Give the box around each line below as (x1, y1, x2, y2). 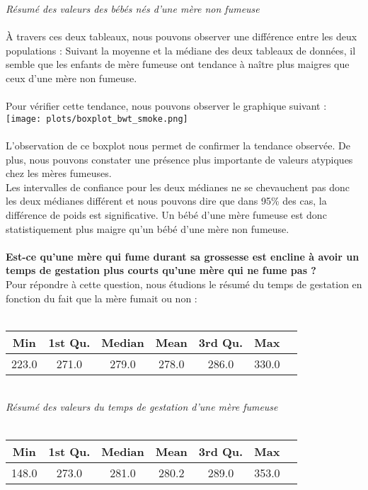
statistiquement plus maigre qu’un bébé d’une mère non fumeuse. (6, 221, 289, 236)
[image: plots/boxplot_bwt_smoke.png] (6, 113, 188, 124)
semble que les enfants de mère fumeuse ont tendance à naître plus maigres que (6, 57, 350, 72)
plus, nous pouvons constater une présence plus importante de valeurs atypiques (6, 152, 353, 166)
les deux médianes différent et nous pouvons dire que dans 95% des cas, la (6, 193, 327, 208)
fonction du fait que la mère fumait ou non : (6, 290, 197, 305)
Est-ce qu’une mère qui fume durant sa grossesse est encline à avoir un (6, 249, 360, 263)
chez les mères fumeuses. (6, 166, 112, 181)
